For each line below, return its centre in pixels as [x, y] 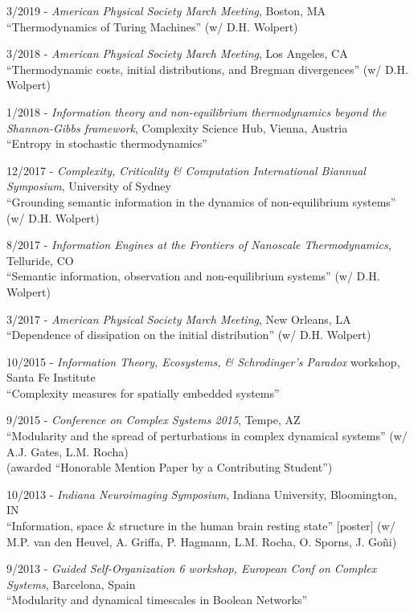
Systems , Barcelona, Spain [71, 584]
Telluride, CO [40, 260]
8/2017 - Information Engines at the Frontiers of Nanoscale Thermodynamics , [199, 245]
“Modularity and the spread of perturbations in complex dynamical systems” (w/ [207, 436]
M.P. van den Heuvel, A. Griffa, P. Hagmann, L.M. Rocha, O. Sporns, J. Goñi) [202, 541]
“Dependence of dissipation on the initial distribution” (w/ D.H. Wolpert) [189, 335]
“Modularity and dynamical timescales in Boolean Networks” [157, 600]
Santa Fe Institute [51, 377]
